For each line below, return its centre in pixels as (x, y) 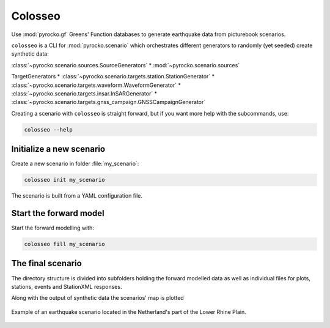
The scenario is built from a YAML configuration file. (77, 196)
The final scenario (46, 263)
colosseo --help (49, 129)
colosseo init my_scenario (64, 180)
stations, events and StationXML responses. (67, 286)
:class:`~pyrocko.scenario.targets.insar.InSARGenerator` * (84, 93)
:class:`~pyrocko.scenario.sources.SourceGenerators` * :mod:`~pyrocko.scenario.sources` (126, 65)
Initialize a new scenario (58, 149)
